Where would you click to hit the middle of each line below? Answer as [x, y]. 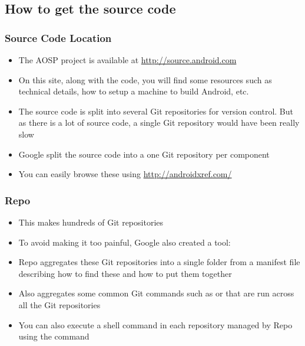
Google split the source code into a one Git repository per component [144, 154]
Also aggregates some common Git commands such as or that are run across [156, 293]
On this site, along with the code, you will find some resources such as [145, 79]
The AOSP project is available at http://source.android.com [127, 60]
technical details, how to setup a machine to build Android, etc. [134, 91]
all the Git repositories [59, 304]
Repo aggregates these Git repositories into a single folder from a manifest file [159, 262]
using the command [54, 336]
